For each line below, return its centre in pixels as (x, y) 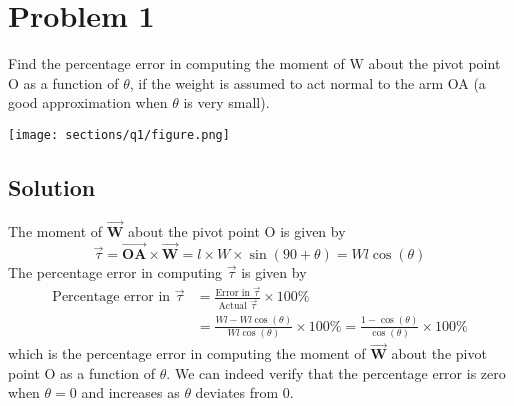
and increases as (130, 392)
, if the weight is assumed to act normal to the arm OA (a (307, 82)
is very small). (226, 102)
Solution (52, 186)
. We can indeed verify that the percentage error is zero (336, 372)
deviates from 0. (244, 392)
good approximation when (88, 102)
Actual (232, 306)
